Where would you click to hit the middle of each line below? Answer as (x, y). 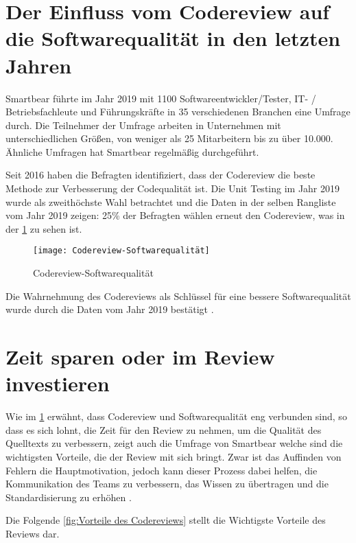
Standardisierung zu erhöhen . (69, 497)
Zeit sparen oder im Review (140, 357)
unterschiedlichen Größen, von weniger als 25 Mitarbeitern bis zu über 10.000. (169, 138)
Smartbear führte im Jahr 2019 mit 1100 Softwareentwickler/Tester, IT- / (161, 98)
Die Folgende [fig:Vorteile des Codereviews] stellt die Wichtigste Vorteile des (166, 520)
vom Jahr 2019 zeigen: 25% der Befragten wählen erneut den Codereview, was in (175, 215)
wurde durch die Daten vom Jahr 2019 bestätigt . (110, 309)
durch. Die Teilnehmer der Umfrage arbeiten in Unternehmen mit (143, 125)
